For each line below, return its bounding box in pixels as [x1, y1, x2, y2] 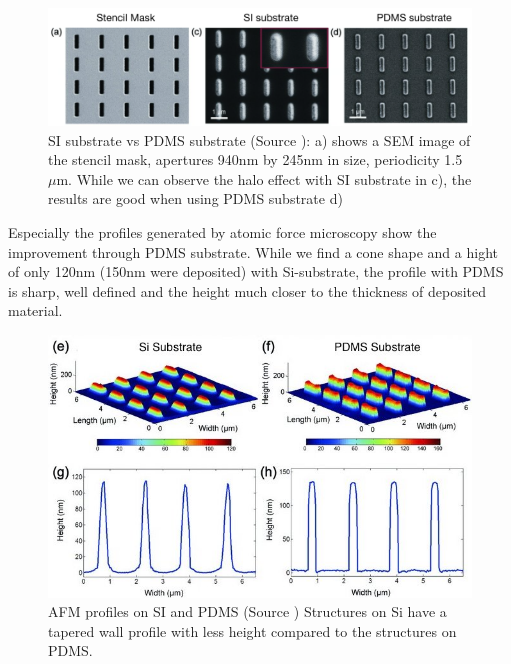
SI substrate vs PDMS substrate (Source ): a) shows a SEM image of [48, 129, 471, 150]
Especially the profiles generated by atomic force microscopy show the [8, 221, 437, 242]
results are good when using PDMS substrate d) [48, 188, 343, 209]
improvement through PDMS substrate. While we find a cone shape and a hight [8, 241, 498, 262]
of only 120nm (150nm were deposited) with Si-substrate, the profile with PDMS [8, 261, 504, 282]
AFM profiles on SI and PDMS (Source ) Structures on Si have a [48, 601, 447, 622]
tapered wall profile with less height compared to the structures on [48, 620, 457, 641]
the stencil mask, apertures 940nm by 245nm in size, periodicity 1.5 [48, 149, 463, 170]
